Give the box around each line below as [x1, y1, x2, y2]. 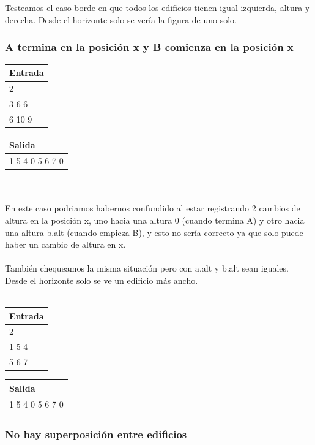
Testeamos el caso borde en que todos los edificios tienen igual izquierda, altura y [5, 1, 310, 14]
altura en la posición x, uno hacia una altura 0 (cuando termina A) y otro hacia [5, 213, 305, 226]
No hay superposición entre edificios [5, 426, 187, 441]
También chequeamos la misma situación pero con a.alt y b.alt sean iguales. [5, 262, 289, 275]
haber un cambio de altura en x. [5, 238, 126, 251]
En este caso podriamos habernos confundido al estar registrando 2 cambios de [5, 202, 300, 215]
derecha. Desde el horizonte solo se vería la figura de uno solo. [5, 13, 237, 26]
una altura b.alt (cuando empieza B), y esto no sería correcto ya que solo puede [5, 226, 303, 238]
